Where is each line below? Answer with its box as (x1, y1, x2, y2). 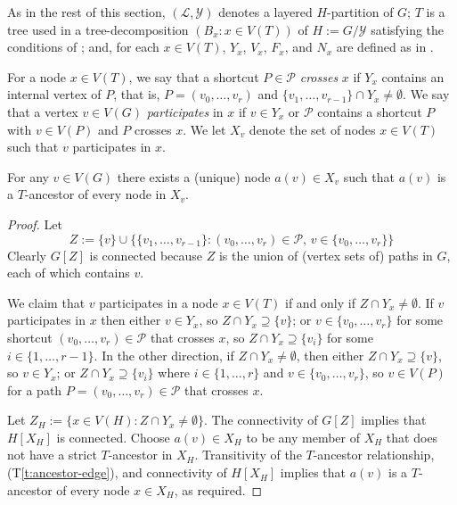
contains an (381, 67, 445, 86)
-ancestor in (108, 445, 173, 464)
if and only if (285, 293, 355, 311)
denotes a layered (218, 3, 313, 21)
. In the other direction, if (94, 345, 234, 364)
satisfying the (371, 20, 445, 38)
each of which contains (7, 263, 130, 282)
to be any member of (246, 427, 361, 446)
